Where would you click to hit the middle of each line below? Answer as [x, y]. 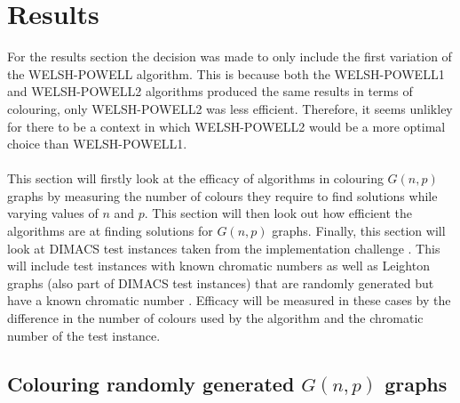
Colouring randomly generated [151, 383]
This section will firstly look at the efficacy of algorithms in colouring [195, 178]
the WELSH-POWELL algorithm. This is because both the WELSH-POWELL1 [226, 73]
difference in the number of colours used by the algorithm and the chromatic [215, 318]
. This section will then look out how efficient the [278, 213]
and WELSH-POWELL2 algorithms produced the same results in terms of [210, 91]
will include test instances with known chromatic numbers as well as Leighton [218, 266]
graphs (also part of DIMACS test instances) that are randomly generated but [221, 282]
